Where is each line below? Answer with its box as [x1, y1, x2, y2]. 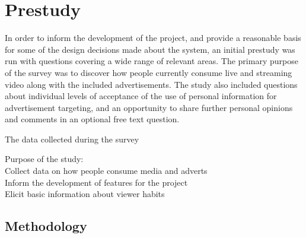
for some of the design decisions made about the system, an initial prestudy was [5, 43, 295, 55]
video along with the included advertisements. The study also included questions [5, 78, 298, 90]
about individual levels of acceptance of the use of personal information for [5, 90, 277, 102]
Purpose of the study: [5, 153, 84, 165]
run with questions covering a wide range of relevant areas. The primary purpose [5, 55, 298, 67]
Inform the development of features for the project [5, 176, 188, 188]
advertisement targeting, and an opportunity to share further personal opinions [5, 101, 293, 113]
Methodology [5, 217, 87, 235]
